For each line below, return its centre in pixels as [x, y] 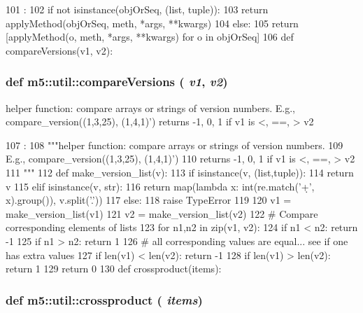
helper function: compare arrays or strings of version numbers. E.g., [150, 107]
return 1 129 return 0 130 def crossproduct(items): [114, 269]
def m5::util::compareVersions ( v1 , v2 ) [117, 82]
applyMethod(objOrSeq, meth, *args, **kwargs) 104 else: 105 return [152, 23]
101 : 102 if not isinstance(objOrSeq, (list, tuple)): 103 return [137, 9]
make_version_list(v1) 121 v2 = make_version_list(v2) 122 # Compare [162, 213]
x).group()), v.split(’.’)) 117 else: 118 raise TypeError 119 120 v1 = [149, 200]
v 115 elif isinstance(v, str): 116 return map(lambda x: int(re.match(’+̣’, [160, 186]
